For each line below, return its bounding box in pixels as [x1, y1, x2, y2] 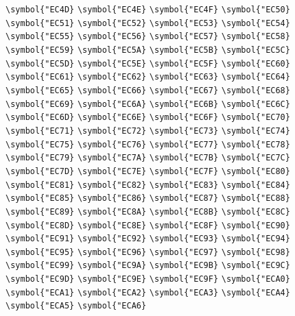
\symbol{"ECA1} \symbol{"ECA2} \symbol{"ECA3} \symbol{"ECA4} [5, 287, 290, 297]
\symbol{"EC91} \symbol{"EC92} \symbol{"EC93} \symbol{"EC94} [5, 234, 290, 244]
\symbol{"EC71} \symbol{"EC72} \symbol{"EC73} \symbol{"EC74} [5, 125, 290, 136]
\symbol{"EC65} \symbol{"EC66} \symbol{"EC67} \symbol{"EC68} [5, 85, 290, 95]
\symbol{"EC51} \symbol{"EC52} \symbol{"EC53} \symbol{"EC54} [5, 18, 290, 28]
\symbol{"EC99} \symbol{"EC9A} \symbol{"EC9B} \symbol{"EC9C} [5, 260, 290, 271]
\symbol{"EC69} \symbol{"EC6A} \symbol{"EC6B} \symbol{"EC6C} [5, 99, 290, 109]
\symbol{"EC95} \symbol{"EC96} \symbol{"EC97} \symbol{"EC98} [5, 247, 290, 257]
